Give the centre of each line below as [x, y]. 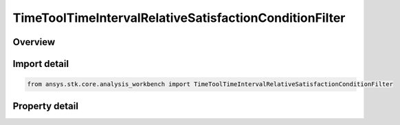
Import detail [41, 64]
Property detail [46, 106]
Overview [34, 42]
